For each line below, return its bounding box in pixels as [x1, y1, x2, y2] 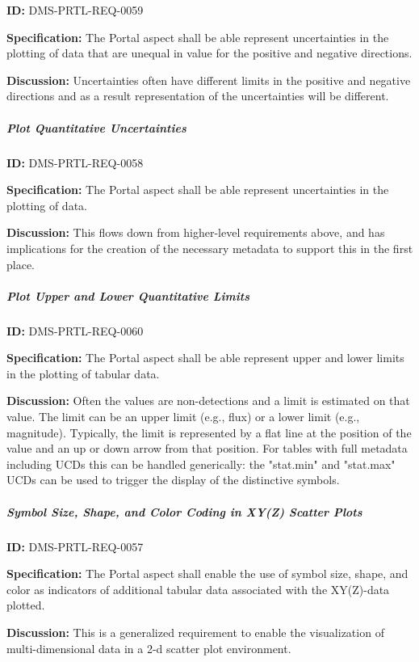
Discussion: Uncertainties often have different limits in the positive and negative [6, 71, 411, 88]
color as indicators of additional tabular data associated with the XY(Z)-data [6, 580, 390, 597]
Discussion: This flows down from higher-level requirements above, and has [6, 224, 385, 241]
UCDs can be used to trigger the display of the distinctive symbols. [6, 471, 340, 488]
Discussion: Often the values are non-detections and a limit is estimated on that [6, 392, 410, 409]
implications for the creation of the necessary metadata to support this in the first [6, 239, 413, 256]
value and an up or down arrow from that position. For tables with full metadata [6, 440, 408, 457]
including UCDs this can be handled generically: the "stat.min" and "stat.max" [6, 455, 396, 472]
